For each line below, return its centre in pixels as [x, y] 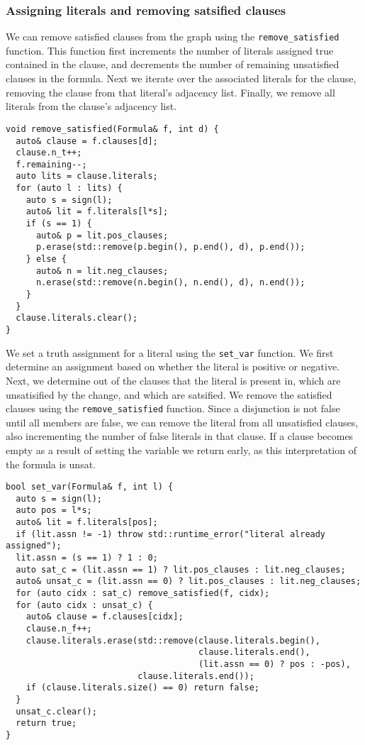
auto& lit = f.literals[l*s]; [97, 212]
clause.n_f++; [59, 629]
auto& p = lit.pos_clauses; [102, 235]
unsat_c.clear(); [56, 711]
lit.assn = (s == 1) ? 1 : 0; [87, 558]
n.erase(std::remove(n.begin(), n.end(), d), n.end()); [170, 283]
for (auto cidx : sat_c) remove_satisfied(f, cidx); [143, 594]
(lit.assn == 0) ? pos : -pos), [275, 664]
